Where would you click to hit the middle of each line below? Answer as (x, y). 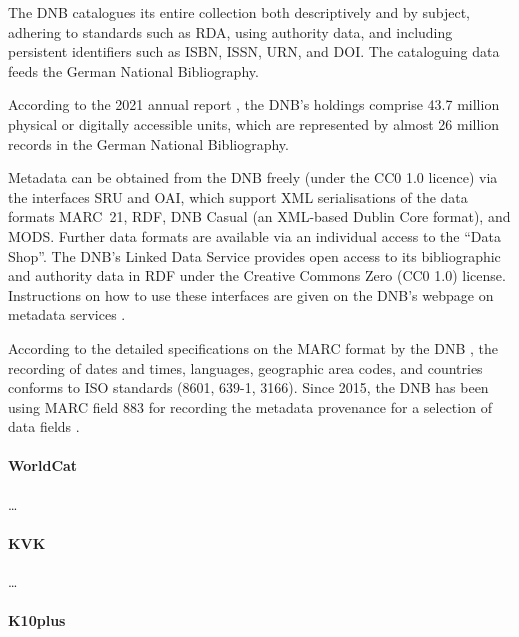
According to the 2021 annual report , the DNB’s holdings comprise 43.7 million (254, 104)
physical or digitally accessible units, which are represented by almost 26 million (253, 123)
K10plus (37, 620)
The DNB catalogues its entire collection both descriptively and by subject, (239, 12)
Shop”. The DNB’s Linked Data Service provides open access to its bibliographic (254, 255)
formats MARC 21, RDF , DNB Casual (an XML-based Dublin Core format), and (259, 216)
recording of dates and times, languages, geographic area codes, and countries (245, 367)
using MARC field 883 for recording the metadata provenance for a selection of (250, 406)
